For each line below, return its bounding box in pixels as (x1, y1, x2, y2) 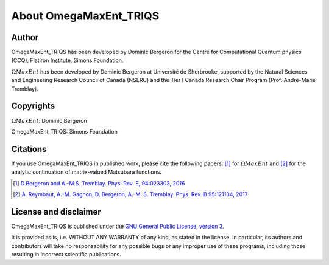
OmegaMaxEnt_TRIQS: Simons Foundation (11, 128, 118, 135)
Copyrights (11, 101, 55, 111)
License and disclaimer (11, 207, 102, 217)
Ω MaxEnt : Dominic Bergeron (11, 117, 88, 124)
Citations (11, 143, 47, 154)
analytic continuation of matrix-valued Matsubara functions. (11, 168, 161, 176)
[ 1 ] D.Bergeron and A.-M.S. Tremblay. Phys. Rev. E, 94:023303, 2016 (13, 179, 185, 187)
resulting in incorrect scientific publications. (11, 251, 122, 258)
